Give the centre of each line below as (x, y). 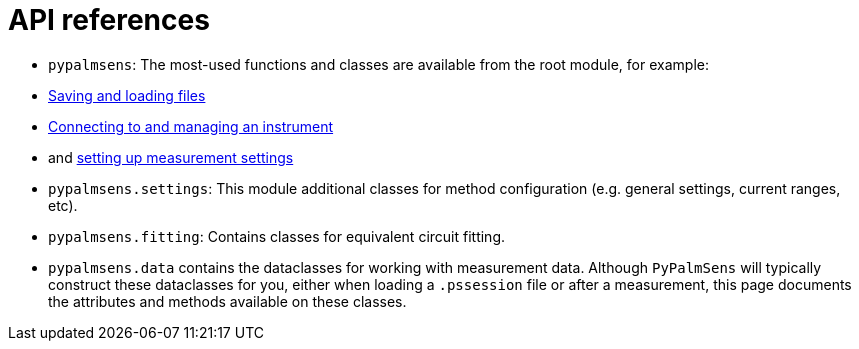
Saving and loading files (127, 95)
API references (109, 20)
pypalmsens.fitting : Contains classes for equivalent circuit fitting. (277, 236)
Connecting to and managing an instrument (191, 126)
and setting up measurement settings (171, 157)
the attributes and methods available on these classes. (227, 301)
